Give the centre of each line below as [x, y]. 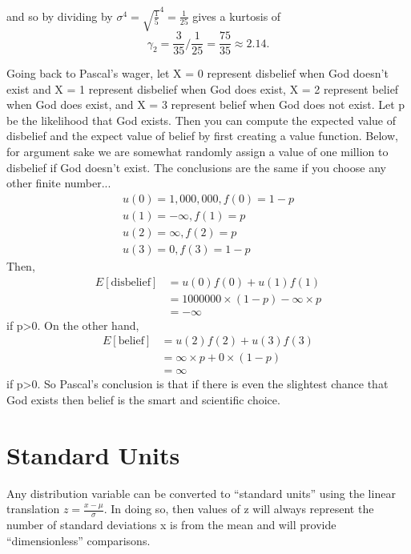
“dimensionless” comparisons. [79, 540]
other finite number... [59, 183]
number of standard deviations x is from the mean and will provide [171, 525]
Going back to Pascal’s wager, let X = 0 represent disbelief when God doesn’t [197, 73]
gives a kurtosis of [237, 16]
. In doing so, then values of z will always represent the [239, 509]
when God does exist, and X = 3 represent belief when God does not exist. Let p [206, 104]
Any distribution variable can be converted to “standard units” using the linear [201, 493]
